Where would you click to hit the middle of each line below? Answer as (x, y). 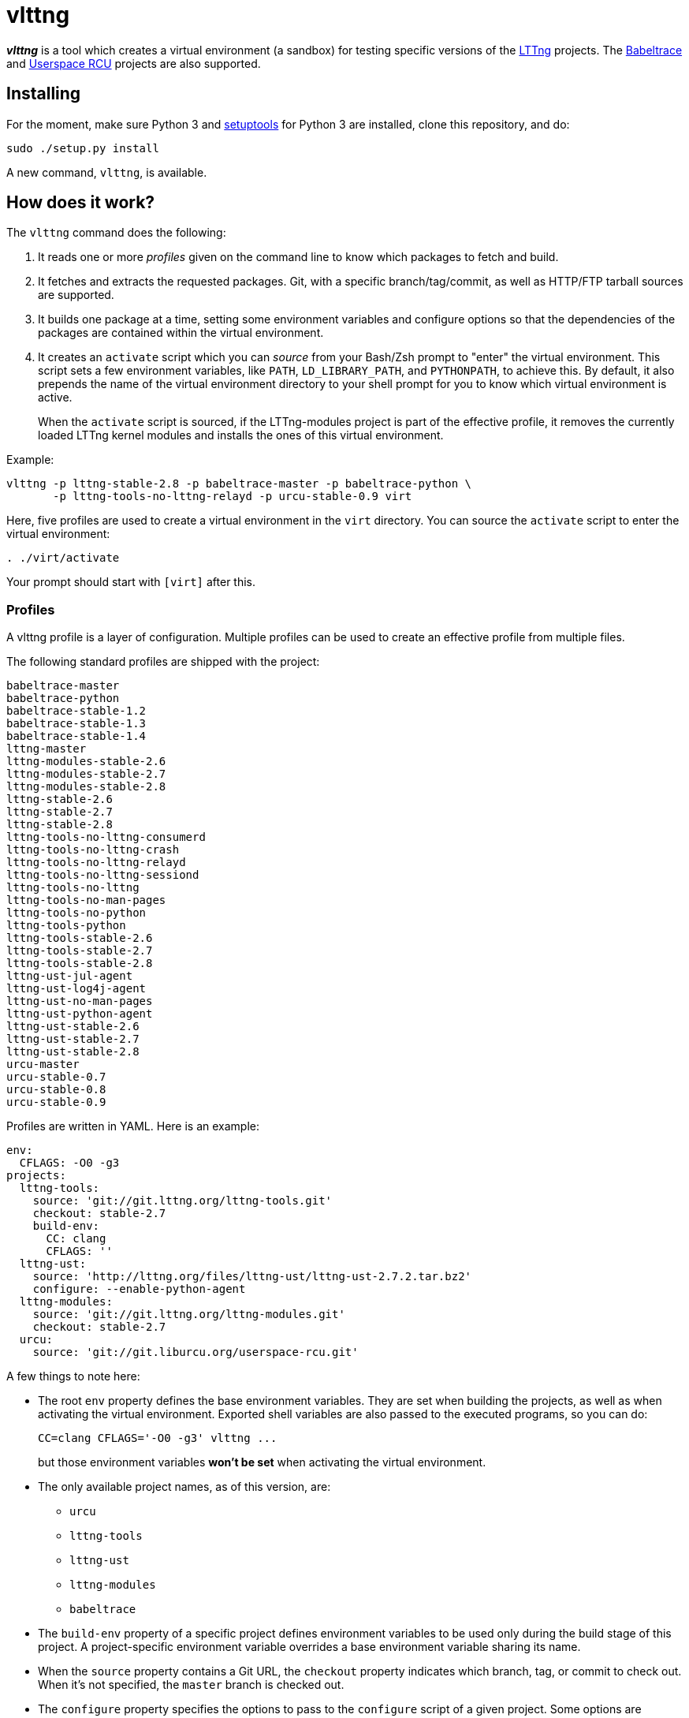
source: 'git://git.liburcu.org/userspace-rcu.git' (196, 1352)
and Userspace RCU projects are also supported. (134, 63)
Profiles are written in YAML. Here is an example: (133, 1126)
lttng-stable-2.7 (60, 812)
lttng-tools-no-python (76, 913)
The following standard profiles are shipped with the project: (163, 662)
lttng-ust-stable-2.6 (73, 1027)
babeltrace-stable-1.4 (76, 736)
